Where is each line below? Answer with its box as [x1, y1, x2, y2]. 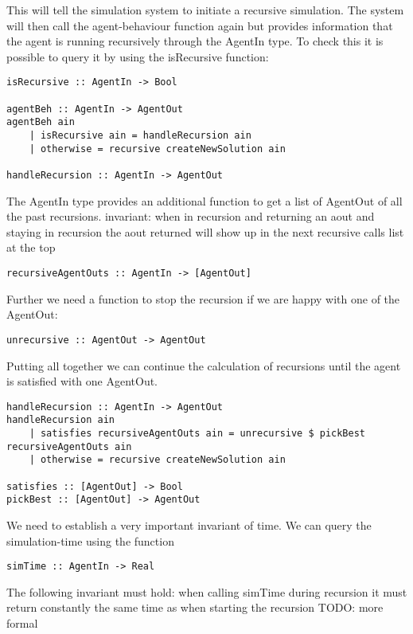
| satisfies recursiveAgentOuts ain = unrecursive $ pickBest [29, 428, 366, 439]
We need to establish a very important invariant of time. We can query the [6, 516, 372, 533]
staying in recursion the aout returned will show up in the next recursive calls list [6, 223, 404, 240]
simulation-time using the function [6, 532, 174, 549]
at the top [6, 239, 56, 256]
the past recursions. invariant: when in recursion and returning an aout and [6, 208, 375, 225]
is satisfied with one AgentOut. [6, 373, 158, 389]
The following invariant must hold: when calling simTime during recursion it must [6, 583, 407, 600]
